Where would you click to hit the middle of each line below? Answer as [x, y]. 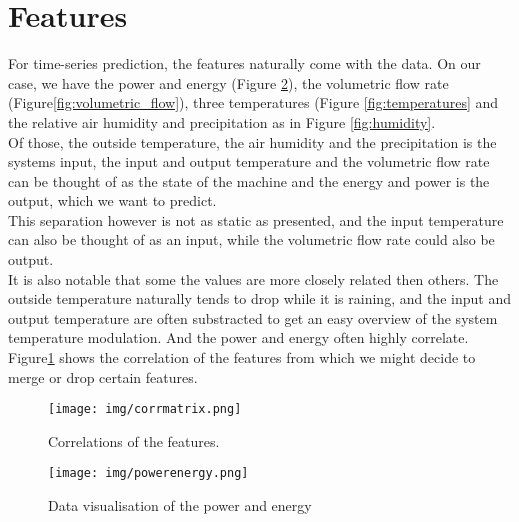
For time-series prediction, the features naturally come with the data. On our [244, 63]
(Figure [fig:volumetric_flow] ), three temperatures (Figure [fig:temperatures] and [253, 102]
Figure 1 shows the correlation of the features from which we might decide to [242, 357]
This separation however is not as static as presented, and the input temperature [256, 219]
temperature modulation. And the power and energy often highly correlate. [238, 337]
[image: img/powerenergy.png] [148, 473]
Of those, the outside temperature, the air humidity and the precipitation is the [252, 141]
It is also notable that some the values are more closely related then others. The [253, 278]
